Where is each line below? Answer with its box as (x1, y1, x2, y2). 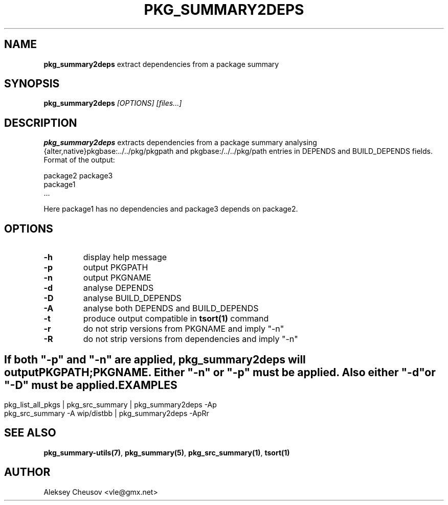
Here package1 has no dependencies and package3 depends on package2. (43, 204, 298, 214)
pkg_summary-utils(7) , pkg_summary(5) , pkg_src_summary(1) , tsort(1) (43, 448, 290, 457)
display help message (83, 252, 167, 263)
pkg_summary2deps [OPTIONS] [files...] (43, 99, 182, 108)
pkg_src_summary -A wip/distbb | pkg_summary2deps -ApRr (4, 408, 209, 418)
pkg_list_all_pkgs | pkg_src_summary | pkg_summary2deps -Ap (4, 400, 217, 409)
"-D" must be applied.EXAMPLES (4, 378, 177, 392)
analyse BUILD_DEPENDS (83, 293, 182, 304)
